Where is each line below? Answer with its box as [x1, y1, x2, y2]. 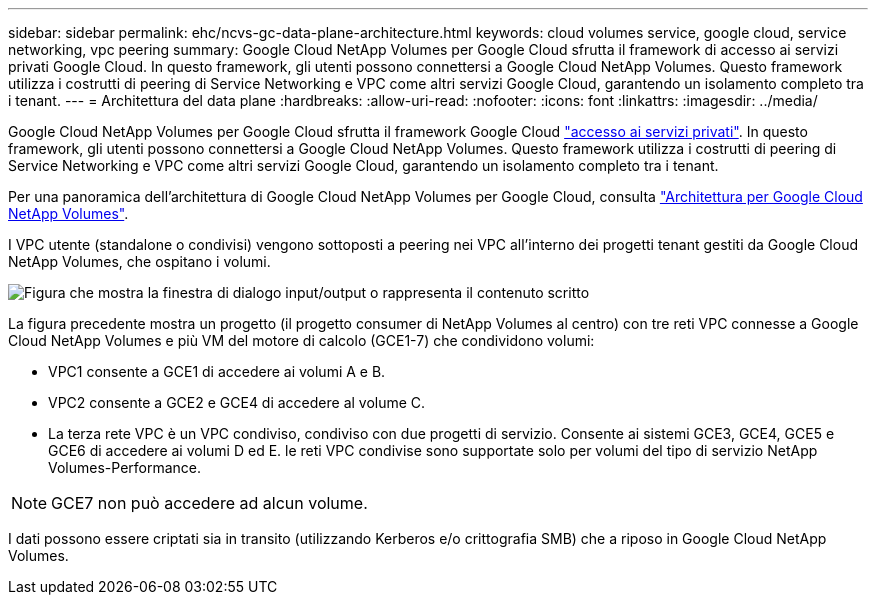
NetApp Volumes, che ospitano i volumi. [8, 253, 271, 270]
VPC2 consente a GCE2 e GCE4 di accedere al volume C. [48, 394, 426, 411]
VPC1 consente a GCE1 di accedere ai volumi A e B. [48, 363, 386, 380]
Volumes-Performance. [48, 459, 202, 476]
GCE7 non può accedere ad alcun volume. [51, 493, 368, 513]
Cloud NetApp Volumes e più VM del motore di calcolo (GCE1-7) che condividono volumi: [8, 332, 595, 349]
